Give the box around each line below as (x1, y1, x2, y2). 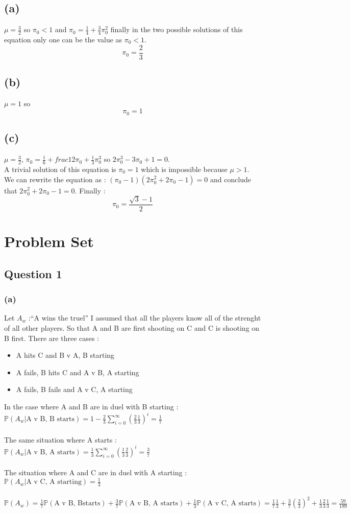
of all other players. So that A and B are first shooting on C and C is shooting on (4, 322, 260, 333)
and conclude (210, 174, 252, 184)
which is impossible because (141, 163, 228, 174)
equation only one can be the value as (4, 34, 122, 45)
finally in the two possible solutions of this (110, 24, 243, 35)
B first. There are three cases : (4, 332, 99, 343)
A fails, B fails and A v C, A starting (16, 384, 133, 395)
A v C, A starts (207, 500, 256, 507)
